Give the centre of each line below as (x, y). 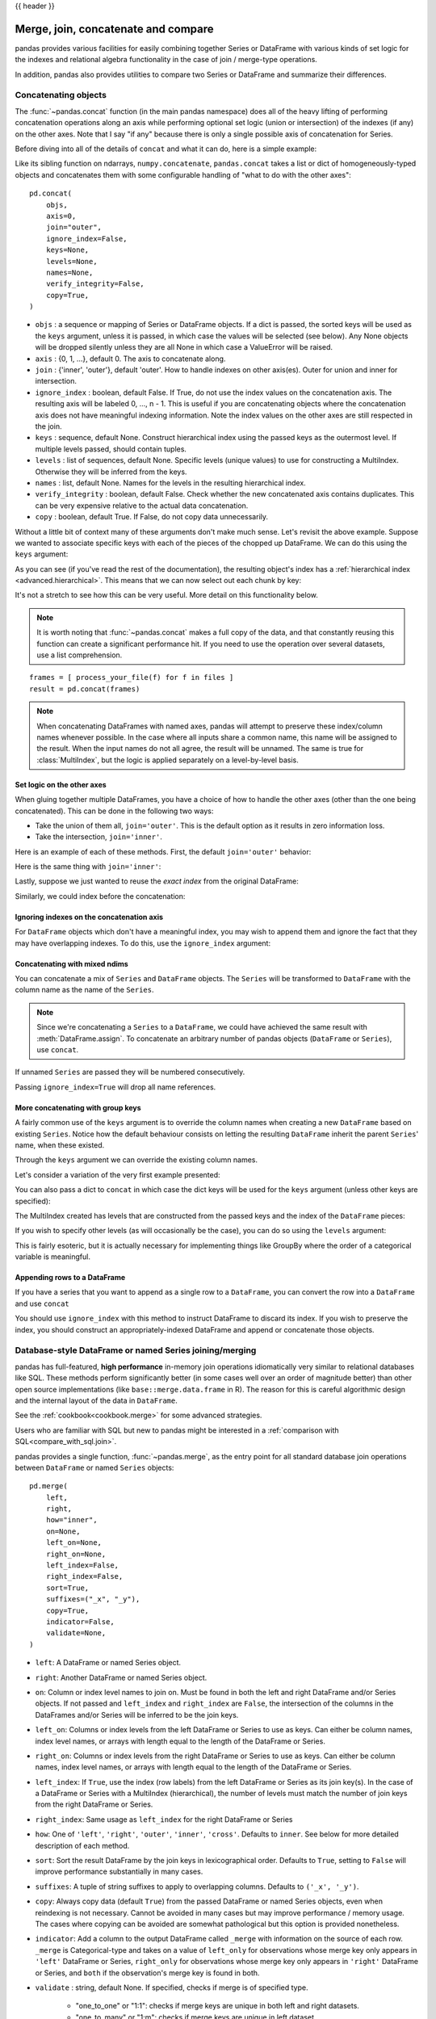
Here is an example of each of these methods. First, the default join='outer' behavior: (163, 851)
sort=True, (67, 1588)
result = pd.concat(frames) (85, 689)
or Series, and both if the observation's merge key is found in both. (147, 1973)
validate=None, (76, 1633)
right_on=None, (76, 1554)
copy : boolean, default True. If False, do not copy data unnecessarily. (152, 517)
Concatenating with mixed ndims (71, 963)
